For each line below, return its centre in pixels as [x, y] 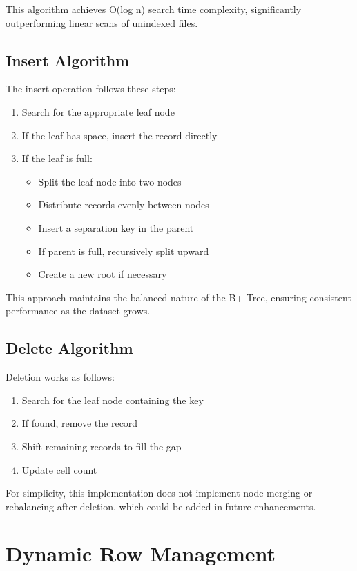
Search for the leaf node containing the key [113, 400]
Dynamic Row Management [141, 553]
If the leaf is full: [57, 158]
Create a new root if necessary [103, 274]
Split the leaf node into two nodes [110, 181]
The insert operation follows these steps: [91, 89]
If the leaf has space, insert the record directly [119, 135]
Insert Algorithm [68, 60]
